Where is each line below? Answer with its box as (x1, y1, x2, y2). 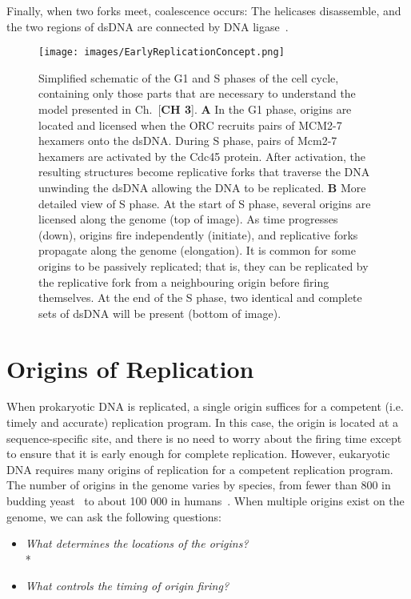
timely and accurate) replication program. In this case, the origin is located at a (6, 414, 399, 431)
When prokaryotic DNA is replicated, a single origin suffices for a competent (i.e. (6, 398, 404, 415)
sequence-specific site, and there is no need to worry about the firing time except (6, 429, 402, 446)
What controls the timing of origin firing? (25, 577, 229, 594)
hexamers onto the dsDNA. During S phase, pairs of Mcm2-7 (38, 132, 337, 149)
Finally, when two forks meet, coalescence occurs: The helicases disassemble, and (6, 2, 401, 18)
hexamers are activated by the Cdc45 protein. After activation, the (38, 147, 365, 164)
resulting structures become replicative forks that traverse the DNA (38, 163, 370, 180)
